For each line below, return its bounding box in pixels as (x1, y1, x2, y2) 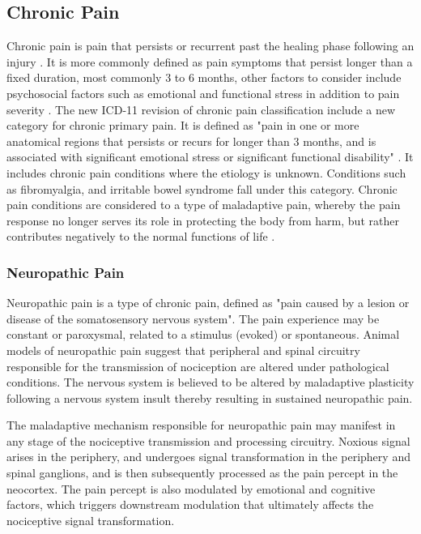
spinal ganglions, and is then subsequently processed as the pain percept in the (6, 464, 398, 481)
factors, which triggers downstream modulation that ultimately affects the (6, 496, 374, 513)
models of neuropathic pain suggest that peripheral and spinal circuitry (6, 341, 360, 358)
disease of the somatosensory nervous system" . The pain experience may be (6, 310, 380, 327)
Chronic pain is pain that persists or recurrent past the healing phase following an (6, 37, 415, 54)
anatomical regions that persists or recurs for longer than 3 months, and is (6, 132, 376, 149)
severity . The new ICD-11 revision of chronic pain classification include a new (6, 100, 396, 117)
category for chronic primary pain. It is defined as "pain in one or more (6, 117, 359, 134)
